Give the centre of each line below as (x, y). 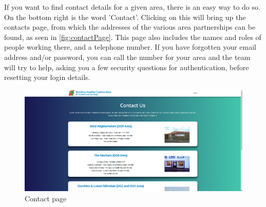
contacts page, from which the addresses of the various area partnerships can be (130, 27)
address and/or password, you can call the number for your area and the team (127, 57)
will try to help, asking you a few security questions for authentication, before (127, 67)
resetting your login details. (47, 77)
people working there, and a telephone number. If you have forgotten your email (130, 47)
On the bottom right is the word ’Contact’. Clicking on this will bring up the (125, 17)
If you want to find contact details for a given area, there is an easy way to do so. (132, 7)
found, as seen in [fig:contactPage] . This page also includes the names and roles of (133, 37)
